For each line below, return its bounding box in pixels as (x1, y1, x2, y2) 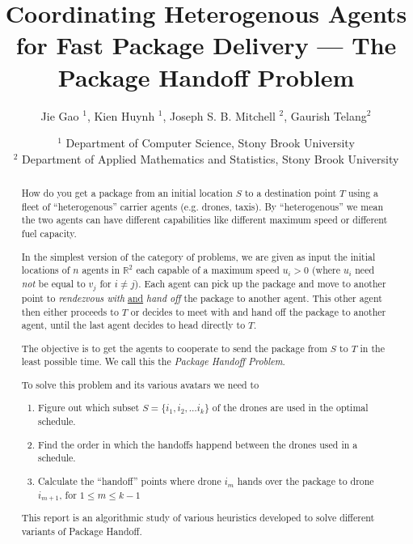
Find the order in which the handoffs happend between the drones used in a (38, 437, 358, 451)
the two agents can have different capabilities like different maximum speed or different (21, 213, 388, 227)
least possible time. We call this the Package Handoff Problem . (21, 355, 285, 368)
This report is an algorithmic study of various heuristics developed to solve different (21, 511, 375, 525)
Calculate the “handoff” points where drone (38, 474, 221, 487)
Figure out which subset (38, 401, 140, 414)
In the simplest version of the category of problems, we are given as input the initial (21, 249, 376, 263)
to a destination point (244, 186, 337, 200)
